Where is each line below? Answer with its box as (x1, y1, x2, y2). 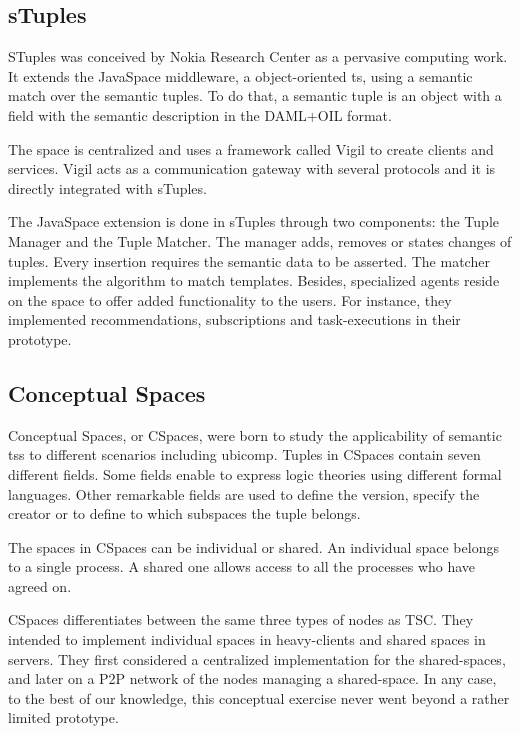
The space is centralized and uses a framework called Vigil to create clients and (8, 138, 494, 159)
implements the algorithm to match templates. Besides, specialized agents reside (8, 270, 500, 291)
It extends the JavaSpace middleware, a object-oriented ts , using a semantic (8, 65, 473, 86)
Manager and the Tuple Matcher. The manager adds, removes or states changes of (8, 230, 512, 251)
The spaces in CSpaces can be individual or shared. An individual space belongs (8, 536, 499, 557)
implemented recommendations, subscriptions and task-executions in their (8, 309, 461, 330)
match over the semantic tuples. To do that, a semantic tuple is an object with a (8, 85, 502, 106)
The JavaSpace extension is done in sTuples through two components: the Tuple (8, 211, 499, 232)
